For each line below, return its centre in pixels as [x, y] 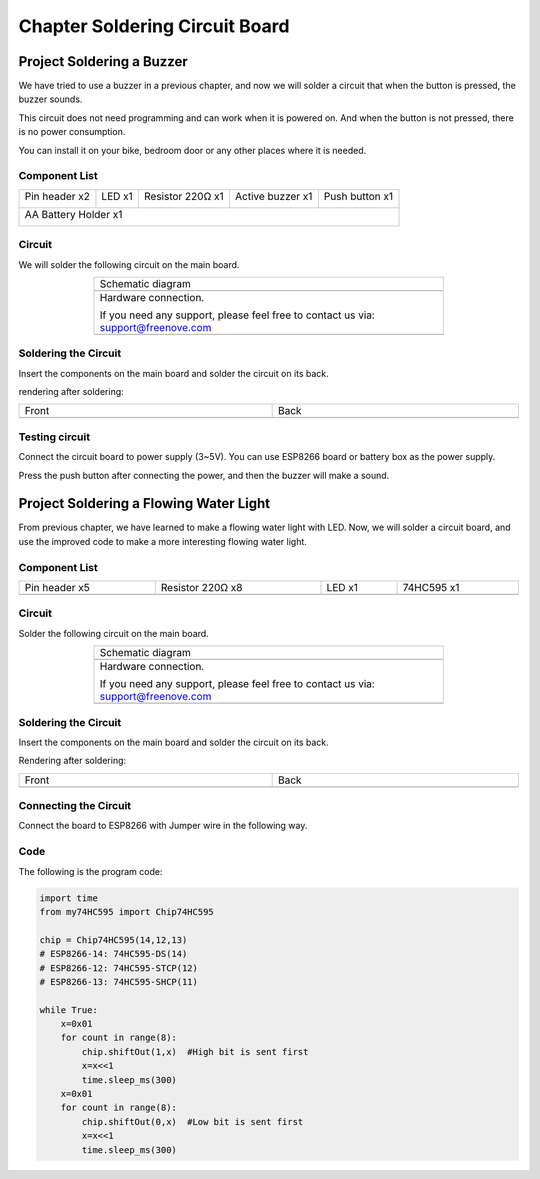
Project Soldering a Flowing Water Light [144, 503]
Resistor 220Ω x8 [201, 588]
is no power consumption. [72, 132]
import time [69, 898]
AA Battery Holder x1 [73, 214]
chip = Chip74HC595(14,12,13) [113, 939]
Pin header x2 [57, 196]
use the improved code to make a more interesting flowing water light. [162, 541]
